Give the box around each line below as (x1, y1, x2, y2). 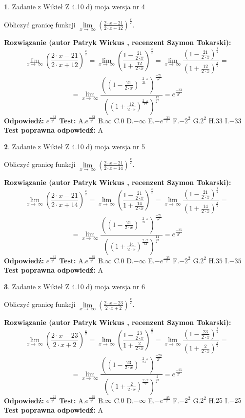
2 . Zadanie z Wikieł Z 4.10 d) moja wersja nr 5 (4, 141, 145, 151)
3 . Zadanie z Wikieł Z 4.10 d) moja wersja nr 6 (4, 281, 145, 291)
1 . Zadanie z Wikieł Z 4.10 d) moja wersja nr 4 (4, 1, 145, 11)
